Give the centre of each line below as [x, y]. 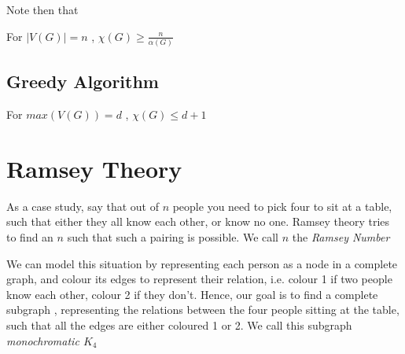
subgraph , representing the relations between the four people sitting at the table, [203, 310]
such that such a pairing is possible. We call [173, 237]
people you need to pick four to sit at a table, [282, 206]
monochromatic [43, 340]
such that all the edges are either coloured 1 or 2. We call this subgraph [179, 324]
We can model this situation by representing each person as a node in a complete [202, 263]
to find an [30, 237]
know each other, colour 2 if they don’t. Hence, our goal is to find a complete [192, 294]
